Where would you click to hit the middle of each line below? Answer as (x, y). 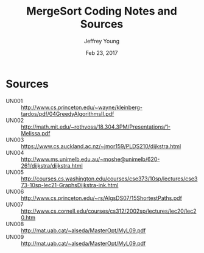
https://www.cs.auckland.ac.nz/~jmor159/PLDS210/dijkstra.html (101, 146)
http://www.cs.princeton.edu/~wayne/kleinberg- (82, 107)
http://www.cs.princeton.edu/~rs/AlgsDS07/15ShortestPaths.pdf (101, 198)
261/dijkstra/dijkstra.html (52, 165)
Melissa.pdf (36, 133)
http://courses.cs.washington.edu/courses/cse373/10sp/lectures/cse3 (109, 179)
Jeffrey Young (102, 41)
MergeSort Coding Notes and (102, 11)
